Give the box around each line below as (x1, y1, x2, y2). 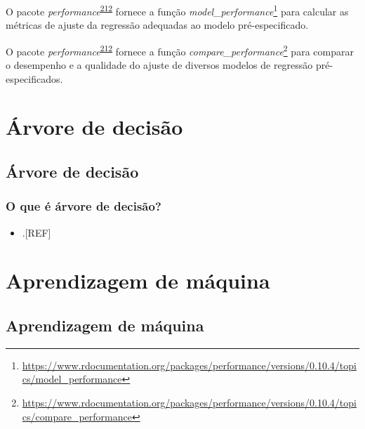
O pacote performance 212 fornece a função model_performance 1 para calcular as (6, 2, 349, 18)
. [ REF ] (22, 225, 51, 239)
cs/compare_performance (22, 409, 132, 423)
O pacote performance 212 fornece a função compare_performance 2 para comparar (6, 41, 354, 58)
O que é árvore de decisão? (6, 197, 161, 215)
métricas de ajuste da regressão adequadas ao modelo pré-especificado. (6, 18, 309, 32)
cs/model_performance (22, 371, 122, 386)
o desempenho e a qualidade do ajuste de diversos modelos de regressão (6, 58, 313, 72)
